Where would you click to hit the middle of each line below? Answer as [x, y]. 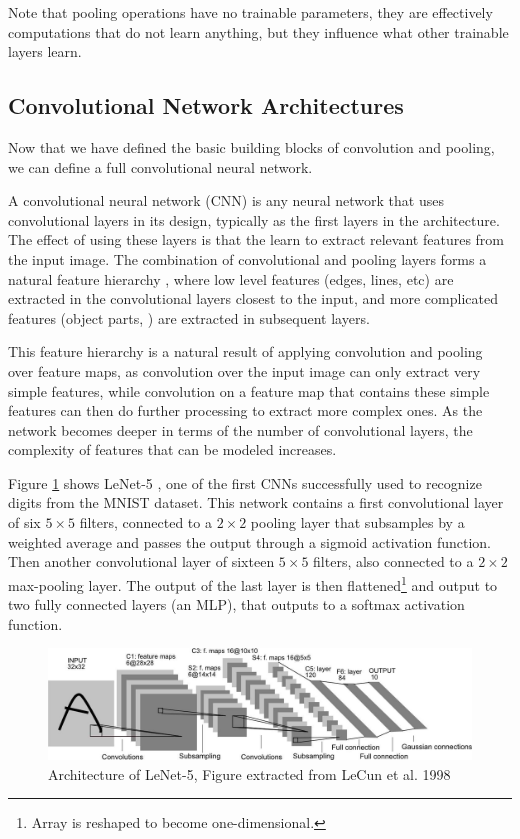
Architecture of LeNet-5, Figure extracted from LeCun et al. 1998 [249, 773]
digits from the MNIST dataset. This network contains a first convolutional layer [256, 502]
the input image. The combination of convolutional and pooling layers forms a [247, 258]
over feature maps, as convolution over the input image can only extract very [244, 370]
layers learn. [45, 51]
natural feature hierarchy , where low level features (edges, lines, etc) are [231, 278]
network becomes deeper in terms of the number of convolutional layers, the [240, 429]
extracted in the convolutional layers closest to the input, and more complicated [253, 298]
